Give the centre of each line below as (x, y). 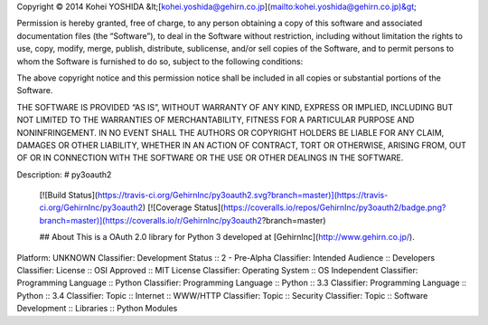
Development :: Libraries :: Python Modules (97, 309)
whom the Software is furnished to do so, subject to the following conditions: (160, 61)
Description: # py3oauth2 (64, 174)
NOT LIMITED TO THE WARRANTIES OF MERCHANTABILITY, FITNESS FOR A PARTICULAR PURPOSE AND (216, 120)
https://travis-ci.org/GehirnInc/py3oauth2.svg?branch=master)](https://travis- (243, 196)
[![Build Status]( (69, 196)
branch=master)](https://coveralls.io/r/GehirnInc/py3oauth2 (150, 220)
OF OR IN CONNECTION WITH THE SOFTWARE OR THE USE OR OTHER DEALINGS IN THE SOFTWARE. (210, 158)
